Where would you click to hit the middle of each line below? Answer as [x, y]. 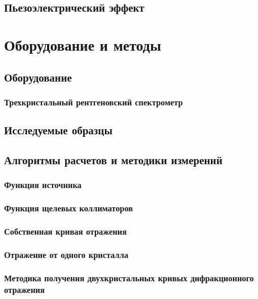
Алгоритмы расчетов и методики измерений [113, 159]
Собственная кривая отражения [65, 231]
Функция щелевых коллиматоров [69, 208]
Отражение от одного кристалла [66, 254]
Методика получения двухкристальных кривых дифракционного [129, 277]
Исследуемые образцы [58, 130]
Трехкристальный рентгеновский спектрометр [94, 102]
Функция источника [43, 185]
